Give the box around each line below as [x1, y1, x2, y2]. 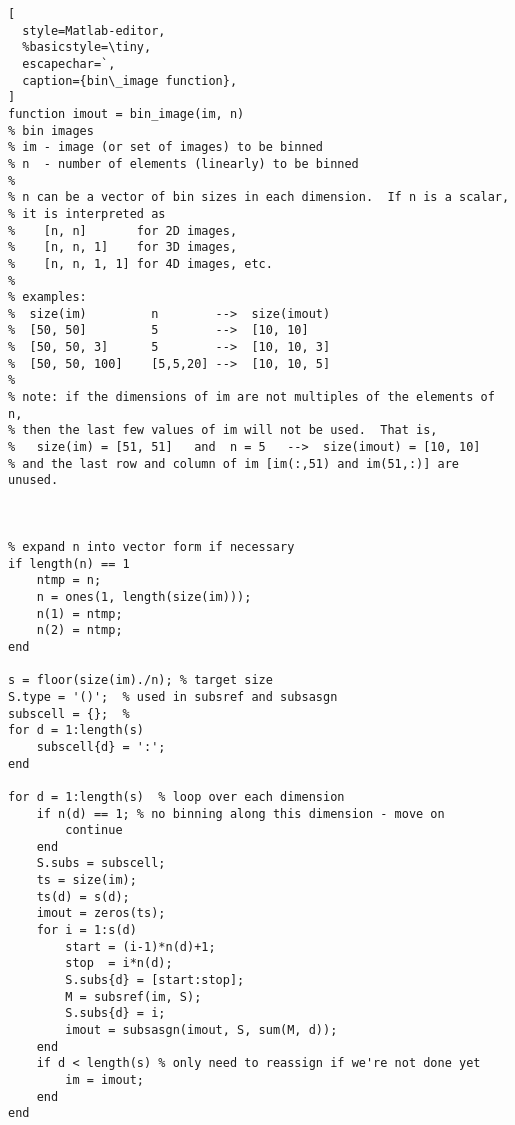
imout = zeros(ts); [36, 906, 166, 921]
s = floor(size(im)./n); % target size [8, 673, 273, 688]
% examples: [8, 290, 87, 305]
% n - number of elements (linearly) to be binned [8, 156, 359, 171]
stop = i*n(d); [65, 956, 173, 971]
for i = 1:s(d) [36, 923, 137, 938]
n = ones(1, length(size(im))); [36, 589, 252, 604]
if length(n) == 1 [8, 556, 130, 571]
